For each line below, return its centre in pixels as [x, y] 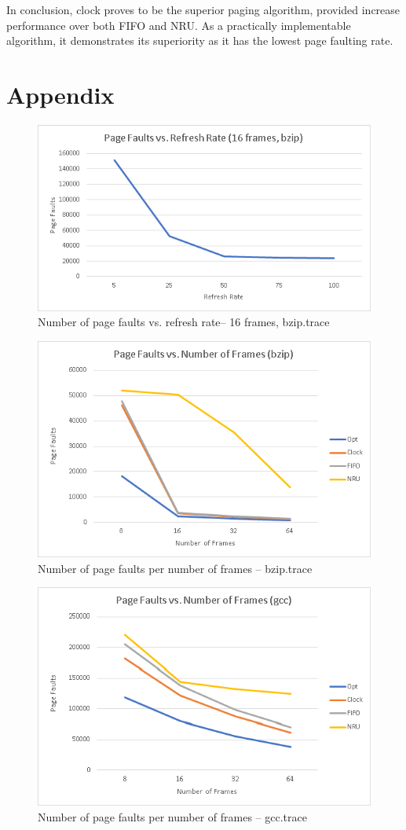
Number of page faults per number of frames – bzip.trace [175, 568]
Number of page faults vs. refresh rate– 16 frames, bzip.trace [184, 322]
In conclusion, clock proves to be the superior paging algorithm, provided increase [203, 9]
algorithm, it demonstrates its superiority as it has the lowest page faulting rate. [200, 40]
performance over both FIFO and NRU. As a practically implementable [179, 25]
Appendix [60, 94]
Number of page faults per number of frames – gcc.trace [172, 816]
